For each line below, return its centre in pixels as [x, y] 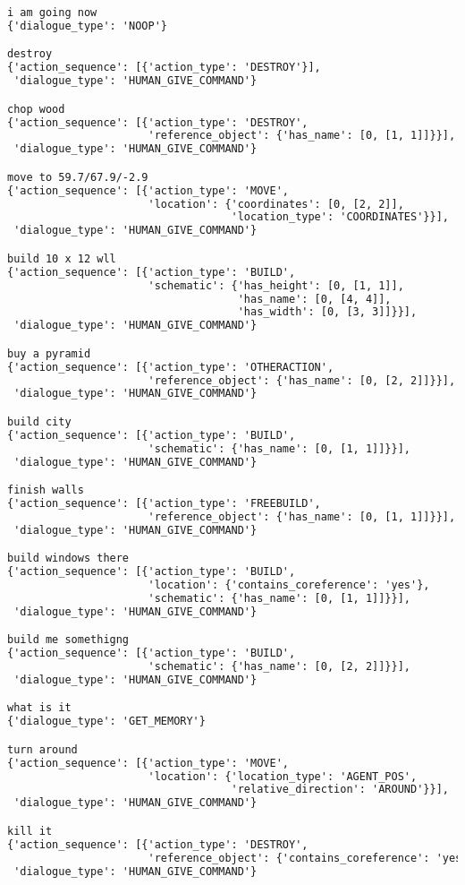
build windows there [68, 558]
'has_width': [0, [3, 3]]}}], [327, 312]
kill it [30, 831]
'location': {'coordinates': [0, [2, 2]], [276, 204]
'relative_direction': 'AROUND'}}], [340, 790]
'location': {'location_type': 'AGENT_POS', [283, 776]
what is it [39, 708]
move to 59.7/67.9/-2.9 [78, 177]
